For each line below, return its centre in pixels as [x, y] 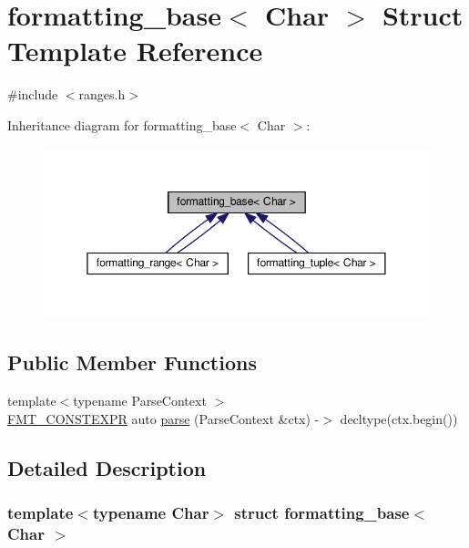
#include [33, 94]
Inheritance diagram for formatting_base [122, 124]
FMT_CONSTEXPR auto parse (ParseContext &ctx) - [163, 418]
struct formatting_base [322, 512]
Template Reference [135, 51]
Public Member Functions [132, 362]
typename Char [151, 512]
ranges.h [102, 94]
